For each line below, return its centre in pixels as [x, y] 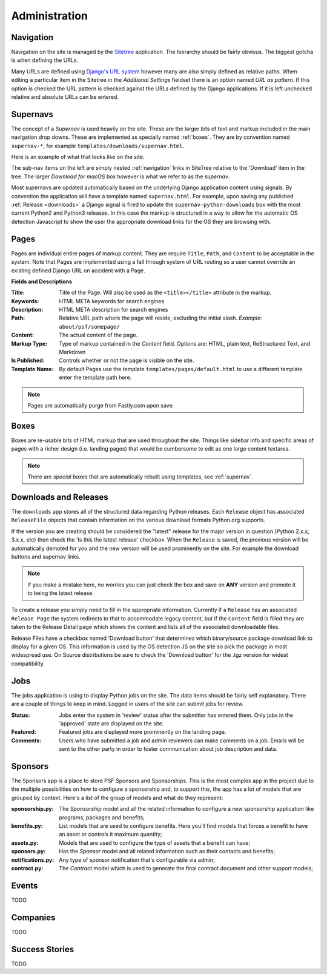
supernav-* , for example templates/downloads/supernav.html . [98, 146]
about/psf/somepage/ [90, 327]
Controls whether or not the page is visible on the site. [127, 360]
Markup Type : [29, 343]
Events [25, 885]
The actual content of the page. [98, 335]
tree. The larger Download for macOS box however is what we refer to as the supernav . [121, 176]
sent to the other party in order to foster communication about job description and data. [168, 749]
